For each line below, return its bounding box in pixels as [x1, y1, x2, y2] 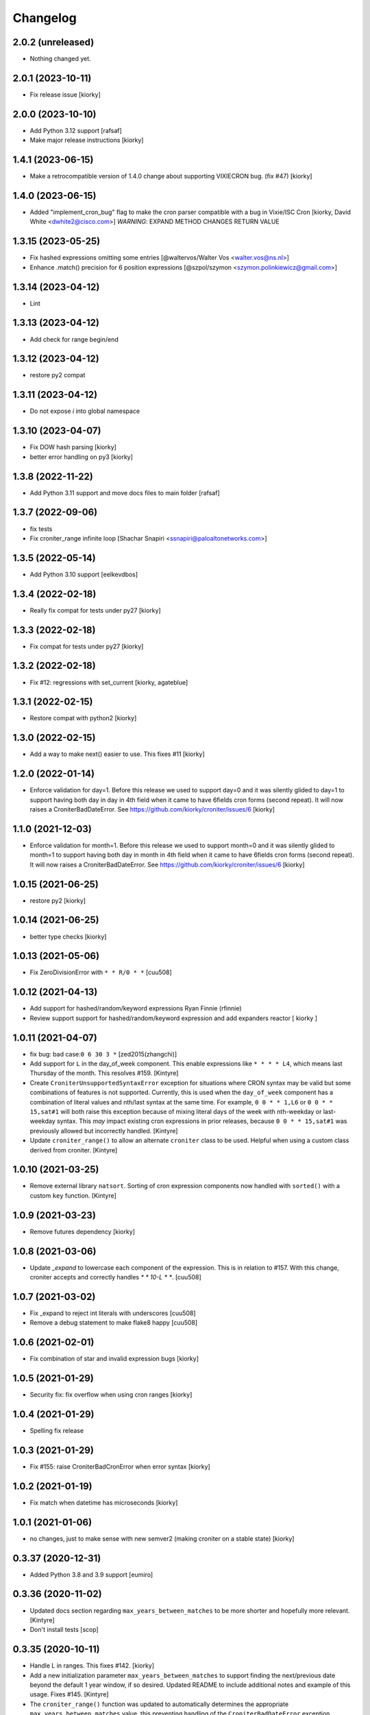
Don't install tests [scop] [29, 1626, 99, 1634]
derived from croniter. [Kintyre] [29, 1146, 118, 1154]
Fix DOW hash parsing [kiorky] [29, 443, 116, 451]
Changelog [12, 10, 77, 25]
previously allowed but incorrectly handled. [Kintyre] [29, 1126, 178, 1135]
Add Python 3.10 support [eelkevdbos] [29, 570, 138, 578]
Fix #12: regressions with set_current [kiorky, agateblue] [29, 678, 188, 686]
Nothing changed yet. [29, 55, 92, 63]
